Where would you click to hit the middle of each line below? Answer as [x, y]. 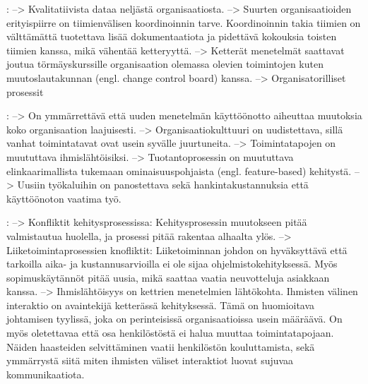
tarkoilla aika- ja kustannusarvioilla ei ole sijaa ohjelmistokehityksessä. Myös [172, 264]
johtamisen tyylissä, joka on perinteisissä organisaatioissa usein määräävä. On [174, 319]
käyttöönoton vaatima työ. [64, 198]
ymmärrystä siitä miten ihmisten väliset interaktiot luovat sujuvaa [150, 360]
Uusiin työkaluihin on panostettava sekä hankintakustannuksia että [163, 185]
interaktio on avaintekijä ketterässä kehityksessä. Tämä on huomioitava [161, 305]
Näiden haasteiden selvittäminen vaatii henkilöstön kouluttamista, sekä [161, 346]
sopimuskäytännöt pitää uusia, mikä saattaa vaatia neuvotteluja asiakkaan [168, 277]
